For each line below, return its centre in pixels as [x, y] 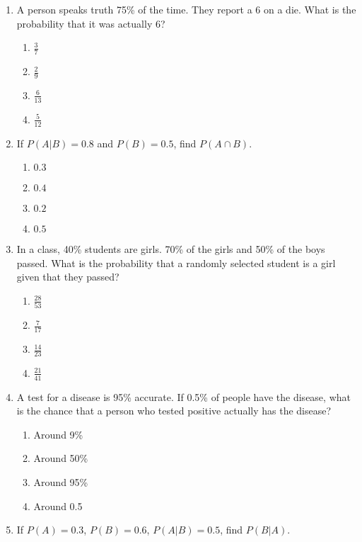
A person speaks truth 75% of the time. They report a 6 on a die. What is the [186, 9]
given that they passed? [68, 277]
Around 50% [61, 458]
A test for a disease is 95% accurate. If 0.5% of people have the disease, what [183, 396]
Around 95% [61, 482]
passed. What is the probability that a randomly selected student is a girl [176, 262]
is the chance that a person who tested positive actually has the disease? [174, 411]
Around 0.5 [58, 506]
